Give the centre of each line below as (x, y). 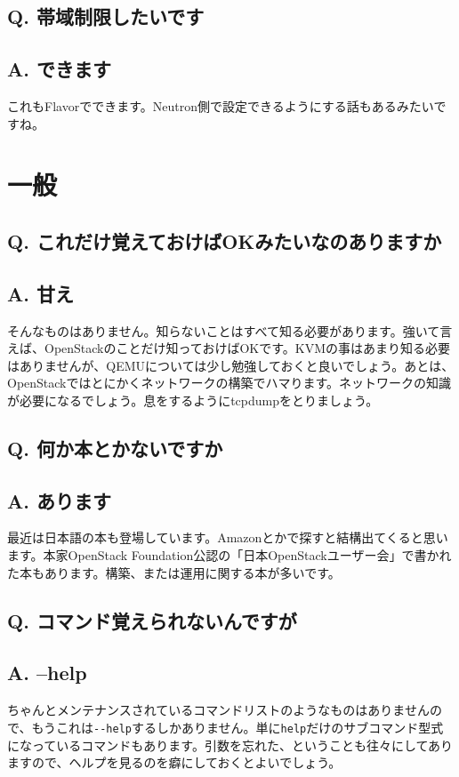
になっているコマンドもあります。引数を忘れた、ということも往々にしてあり (230, 745)
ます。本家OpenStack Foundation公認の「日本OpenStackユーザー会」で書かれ (229, 555)
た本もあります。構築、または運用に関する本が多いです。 (174, 572)
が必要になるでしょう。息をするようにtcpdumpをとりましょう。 (193, 400)
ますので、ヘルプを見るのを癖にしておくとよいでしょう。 (174, 762)
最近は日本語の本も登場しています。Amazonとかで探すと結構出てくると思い (228, 537)
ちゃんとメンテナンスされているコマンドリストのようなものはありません (218, 710)
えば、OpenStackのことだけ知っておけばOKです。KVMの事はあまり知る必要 (229, 348)
